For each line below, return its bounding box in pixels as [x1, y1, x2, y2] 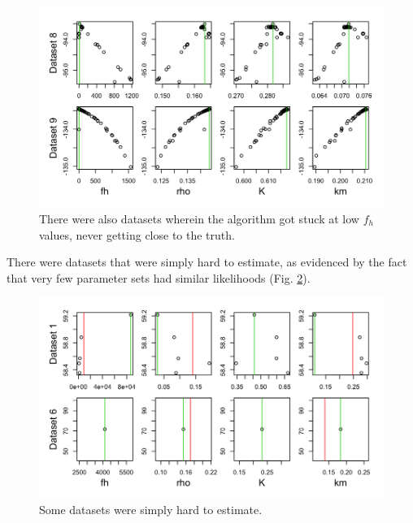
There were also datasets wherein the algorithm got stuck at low [39, 210, 359, 227]
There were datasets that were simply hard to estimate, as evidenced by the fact [7, 253, 407, 270]
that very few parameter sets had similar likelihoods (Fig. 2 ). [7, 269, 311, 286]
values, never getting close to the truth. [39, 226, 235, 243]
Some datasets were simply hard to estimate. [39, 501, 263, 518]
